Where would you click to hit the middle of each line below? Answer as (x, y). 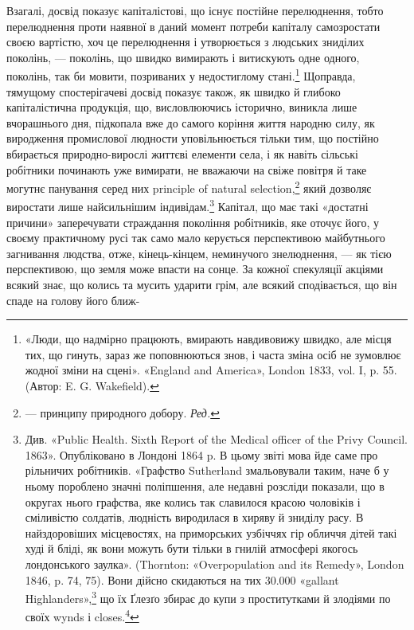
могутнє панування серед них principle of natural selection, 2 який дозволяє (189, 187)
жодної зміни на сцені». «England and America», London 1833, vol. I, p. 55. (211, 370)
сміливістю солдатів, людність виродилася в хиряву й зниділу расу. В (194, 517)
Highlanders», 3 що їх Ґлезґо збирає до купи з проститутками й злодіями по (208, 597)
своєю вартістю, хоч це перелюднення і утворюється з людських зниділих (186, 42)
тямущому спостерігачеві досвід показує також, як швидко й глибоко (174, 91)
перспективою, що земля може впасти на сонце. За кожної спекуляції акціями (195, 269)
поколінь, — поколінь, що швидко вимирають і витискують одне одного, (183, 57)
